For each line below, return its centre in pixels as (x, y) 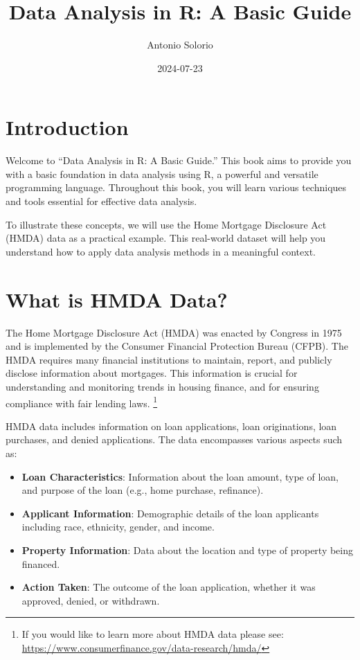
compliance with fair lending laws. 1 (82, 402)
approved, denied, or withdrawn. (91, 600)
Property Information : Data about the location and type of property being (188, 550)
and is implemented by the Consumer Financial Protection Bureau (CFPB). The (177, 346)
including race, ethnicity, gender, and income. (118, 527)
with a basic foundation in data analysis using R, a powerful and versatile (162, 173)
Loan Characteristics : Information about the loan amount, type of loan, (180, 476)
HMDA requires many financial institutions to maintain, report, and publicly (169, 359)
